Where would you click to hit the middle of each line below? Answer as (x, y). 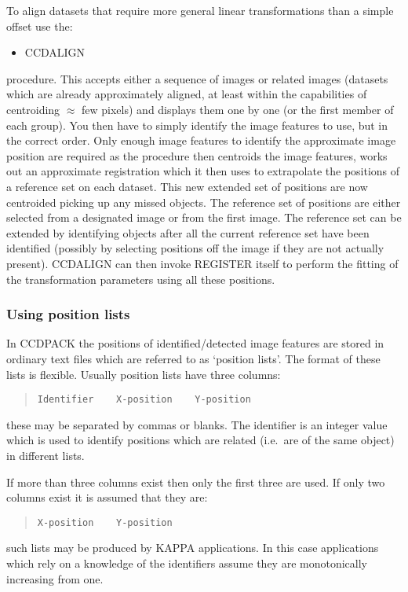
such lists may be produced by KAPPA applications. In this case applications (193, 548)
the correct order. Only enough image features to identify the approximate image (201, 140)
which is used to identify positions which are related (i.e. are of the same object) (200, 440)
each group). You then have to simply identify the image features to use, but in (197, 125)
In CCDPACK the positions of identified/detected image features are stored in (195, 343)
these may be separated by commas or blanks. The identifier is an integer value (197, 424)
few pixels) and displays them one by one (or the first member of (238, 109)
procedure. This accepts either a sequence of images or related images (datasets (197, 78)
